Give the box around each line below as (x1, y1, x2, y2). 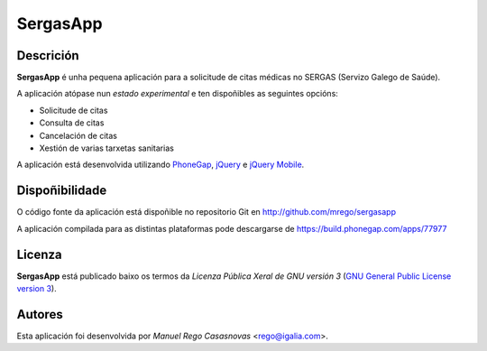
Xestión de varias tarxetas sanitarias (39, 143, 175, 153)
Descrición (16, 48, 80, 63)
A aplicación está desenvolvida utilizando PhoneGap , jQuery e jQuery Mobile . (16, 159, 305, 171)
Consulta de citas (39, 117, 105, 128)
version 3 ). (16, 283, 58, 293)
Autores (16, 307, 63, 322)
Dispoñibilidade (16, 183, 107, 199)
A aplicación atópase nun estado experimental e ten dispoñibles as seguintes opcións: (16, 88, 338, 99)
